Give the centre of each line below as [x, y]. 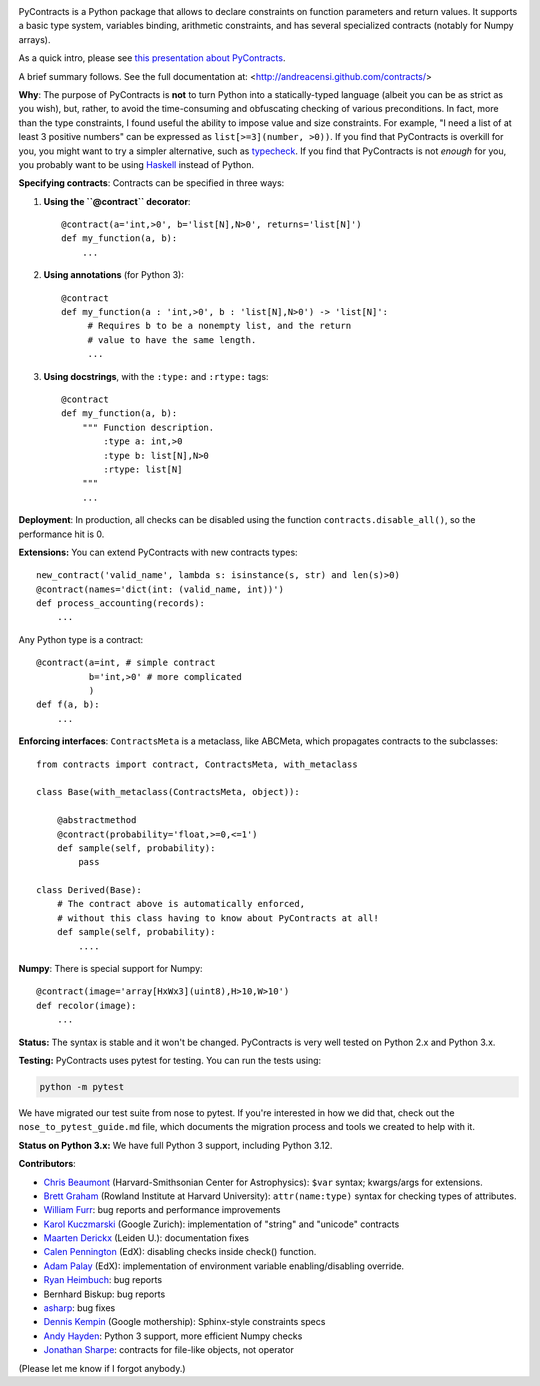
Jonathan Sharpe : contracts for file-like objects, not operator [168, 1350]
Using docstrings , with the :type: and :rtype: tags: [156, 376]
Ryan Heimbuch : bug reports [103, 1280]
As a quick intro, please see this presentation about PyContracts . [152, 58]
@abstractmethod [96, 820]
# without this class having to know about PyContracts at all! [217, 918]
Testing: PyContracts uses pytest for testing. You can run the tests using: [170, 1060]
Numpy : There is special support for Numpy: [111, 969]
